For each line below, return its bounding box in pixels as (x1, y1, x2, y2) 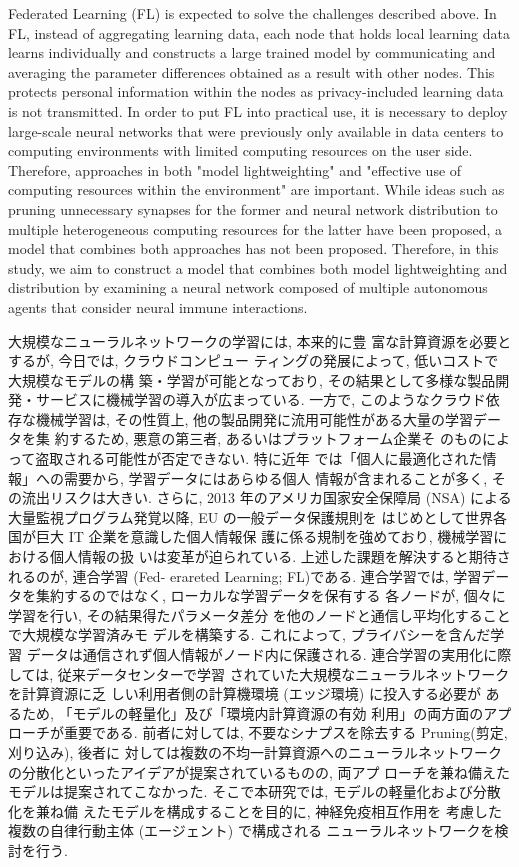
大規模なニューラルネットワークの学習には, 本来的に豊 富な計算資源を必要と (8, 330, 512, 351)
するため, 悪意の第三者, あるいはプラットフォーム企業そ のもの (68, 428, 483, 449)
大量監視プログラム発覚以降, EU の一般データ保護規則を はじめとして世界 (8, 506, 494, 527)
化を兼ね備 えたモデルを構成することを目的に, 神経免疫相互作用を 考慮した (8, 800, 502, 821)
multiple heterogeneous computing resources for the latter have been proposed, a (8, 218, 503, 239)
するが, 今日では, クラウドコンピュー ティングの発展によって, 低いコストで (8, 350, 499, 371)
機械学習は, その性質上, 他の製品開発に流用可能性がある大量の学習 (35, 408, 474, 429)
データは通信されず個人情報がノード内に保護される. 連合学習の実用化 (26, 644, 484, 664)
